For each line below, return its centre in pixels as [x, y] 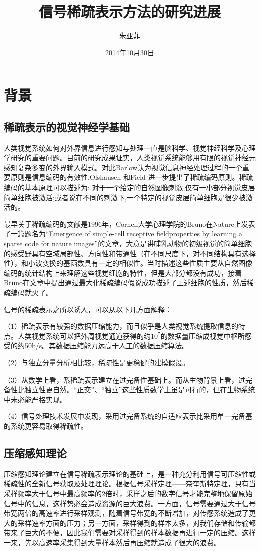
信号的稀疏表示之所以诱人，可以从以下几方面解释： [88, 309]
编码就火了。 [32, 293]
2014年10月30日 [130, 52]
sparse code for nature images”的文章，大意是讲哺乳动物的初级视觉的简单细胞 [128, 243]
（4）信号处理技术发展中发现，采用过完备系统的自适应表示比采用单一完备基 [128, 416]
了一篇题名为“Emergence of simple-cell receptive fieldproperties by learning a [123, 233]
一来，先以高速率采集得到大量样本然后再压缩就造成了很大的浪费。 [112, 542]
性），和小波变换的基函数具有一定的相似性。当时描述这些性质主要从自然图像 [128, 263]
